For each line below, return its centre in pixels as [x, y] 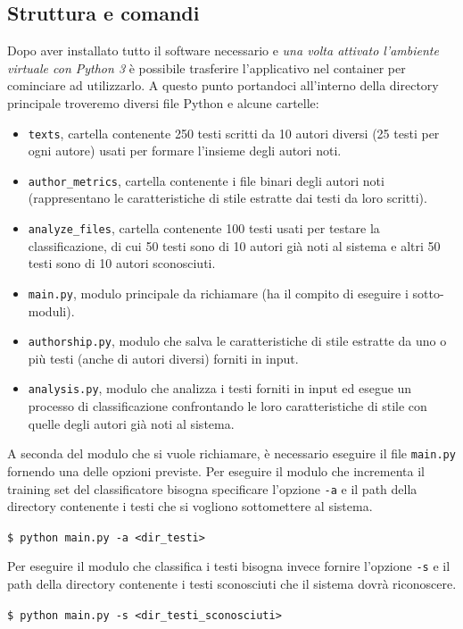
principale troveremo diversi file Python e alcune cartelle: [163, 102]
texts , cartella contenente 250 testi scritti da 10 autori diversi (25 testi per [234, 133]
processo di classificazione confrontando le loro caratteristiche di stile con [227, 406]
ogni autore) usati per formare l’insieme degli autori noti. [185, 151]
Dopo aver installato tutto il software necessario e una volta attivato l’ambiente [223, 50]
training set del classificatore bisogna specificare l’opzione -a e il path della [212, 488]
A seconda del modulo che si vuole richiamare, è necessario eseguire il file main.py [231, 453]
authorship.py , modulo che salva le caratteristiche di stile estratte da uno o [237, 341]
